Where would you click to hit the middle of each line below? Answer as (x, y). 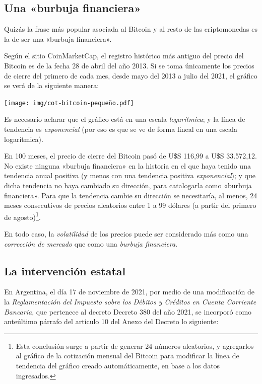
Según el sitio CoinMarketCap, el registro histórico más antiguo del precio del (124, 56)
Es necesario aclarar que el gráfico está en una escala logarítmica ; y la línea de (125, 119)
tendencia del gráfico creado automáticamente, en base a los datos (118, 365)
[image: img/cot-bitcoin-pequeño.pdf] (69, 103)
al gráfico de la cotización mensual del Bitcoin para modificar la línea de (127, 356)
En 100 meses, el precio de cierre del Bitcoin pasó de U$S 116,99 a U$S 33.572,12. (130, 156)
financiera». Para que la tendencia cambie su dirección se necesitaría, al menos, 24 (131, 195)
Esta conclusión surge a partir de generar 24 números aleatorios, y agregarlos (135, 345)
